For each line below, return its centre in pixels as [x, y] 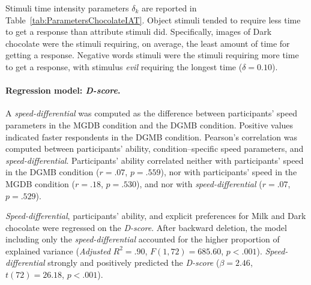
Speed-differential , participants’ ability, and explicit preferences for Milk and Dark [156, 216]
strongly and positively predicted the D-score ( [134, 262]
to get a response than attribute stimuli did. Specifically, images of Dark [139, 31]
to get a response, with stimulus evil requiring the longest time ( [124, 66]
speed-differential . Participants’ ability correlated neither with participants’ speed [155, 160]
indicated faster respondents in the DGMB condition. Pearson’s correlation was [151, 136]
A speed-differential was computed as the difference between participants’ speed [152, 113]
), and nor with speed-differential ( [199, 183]
